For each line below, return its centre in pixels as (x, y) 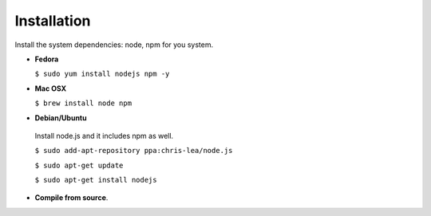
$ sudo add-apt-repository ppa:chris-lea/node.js (134, 151)
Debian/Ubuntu (61, 118)
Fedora (47, 59)
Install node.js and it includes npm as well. (104, 135)
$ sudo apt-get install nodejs (96, 180)
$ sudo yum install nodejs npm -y (102, 74)
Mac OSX (51, 88)
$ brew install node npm (83, 103)
